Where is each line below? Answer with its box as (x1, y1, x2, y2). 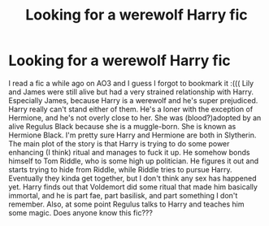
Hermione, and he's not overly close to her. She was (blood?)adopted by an (8, 112, 262, 123)
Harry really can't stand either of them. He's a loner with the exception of (8, 104, 254, 114)
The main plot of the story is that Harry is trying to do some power (8, 138, 230, 148)
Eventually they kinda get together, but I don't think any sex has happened (8, 173, 257, 183)
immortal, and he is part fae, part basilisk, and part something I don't (8, 190, 238, 200)
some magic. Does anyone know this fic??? (8, 207, 153, 217)
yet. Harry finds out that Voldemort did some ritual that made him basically (8, 181, 258, 192)
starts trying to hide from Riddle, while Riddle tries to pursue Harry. (8, 164, 232, 174)
